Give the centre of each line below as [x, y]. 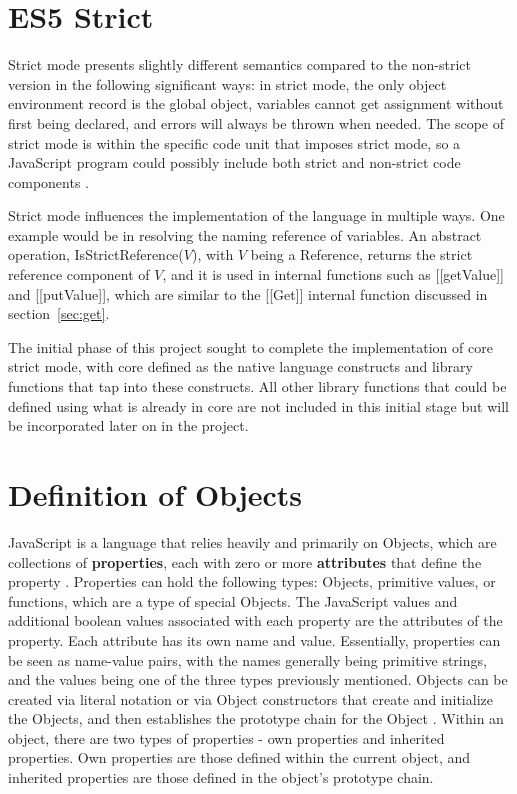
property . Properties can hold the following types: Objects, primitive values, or [252, 581]
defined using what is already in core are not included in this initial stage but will [258, 405]
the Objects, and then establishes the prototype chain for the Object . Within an [256, 718]
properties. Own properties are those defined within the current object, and [239, 757]
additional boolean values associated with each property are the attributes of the [255, 620]
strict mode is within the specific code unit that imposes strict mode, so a [234, 142]
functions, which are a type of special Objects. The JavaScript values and [233, 600]
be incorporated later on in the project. [128, 425]
